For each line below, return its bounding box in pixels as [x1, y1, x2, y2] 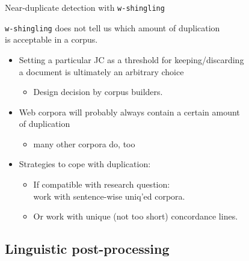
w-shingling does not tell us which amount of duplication [5, 21, 220, 34]
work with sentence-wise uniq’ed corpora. [33, 189, 185, 202]
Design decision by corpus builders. [33, 85, 163, 98]
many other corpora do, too [33, 137, 135, 150]
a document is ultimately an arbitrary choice [19, 65, 184, 78]
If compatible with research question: [33, 178, 170, 191]
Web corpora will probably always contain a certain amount [19, 105, 240, 118]
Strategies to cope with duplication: [19, 158, 151, 170]
